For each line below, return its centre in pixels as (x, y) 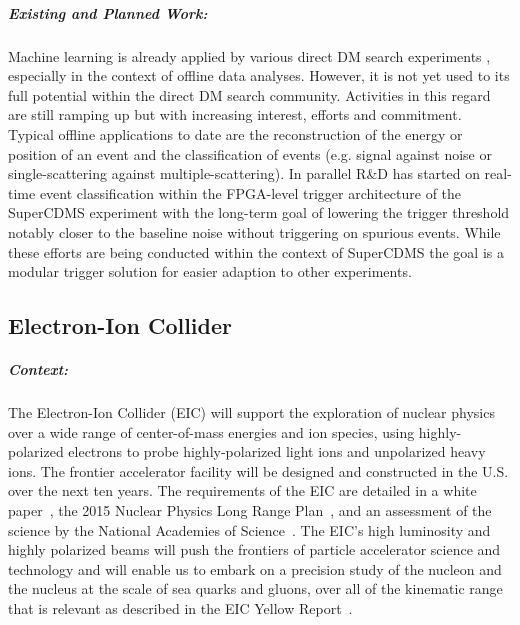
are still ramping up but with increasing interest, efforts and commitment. (235, 114)
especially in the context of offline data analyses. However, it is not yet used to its (259, 75)
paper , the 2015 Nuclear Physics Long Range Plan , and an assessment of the (250, 510)
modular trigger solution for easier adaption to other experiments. (210, 271)
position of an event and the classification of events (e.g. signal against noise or (250, 153)
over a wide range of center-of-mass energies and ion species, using (211, 431)
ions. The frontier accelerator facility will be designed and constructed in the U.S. (258, 470)
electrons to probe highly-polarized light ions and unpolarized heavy (277, 451)
